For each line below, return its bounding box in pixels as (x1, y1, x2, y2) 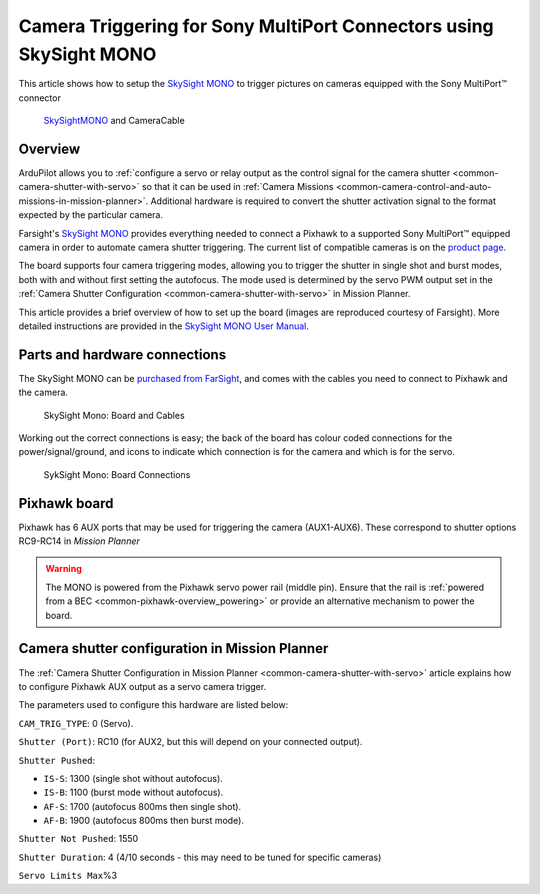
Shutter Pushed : (18, 754, 96, 766)
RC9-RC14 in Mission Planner (18, 535, 140, 547)
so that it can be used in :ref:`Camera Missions (141, 181, 334, 193)
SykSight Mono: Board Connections (43, 468, 191, 480)
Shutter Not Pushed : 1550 (18, 833, 139, 845)
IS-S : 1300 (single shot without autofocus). (43, 772, 224, 784)
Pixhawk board (18, 495, 114, 512)
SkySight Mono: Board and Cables (43, 409, 185, 421)
